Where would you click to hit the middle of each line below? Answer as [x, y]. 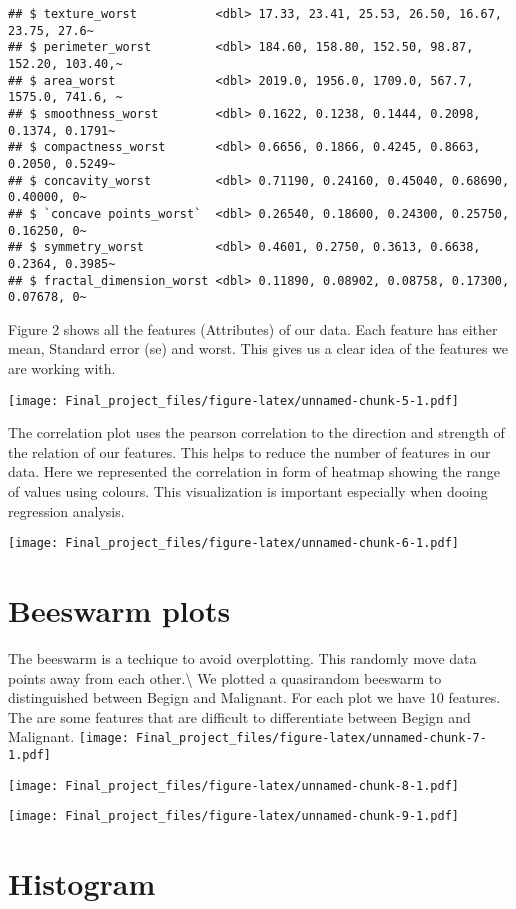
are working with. [62, 368]
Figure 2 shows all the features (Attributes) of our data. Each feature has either [253, 328]
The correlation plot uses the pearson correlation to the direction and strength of [256, 432]
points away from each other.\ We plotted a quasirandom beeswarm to [225, 677]
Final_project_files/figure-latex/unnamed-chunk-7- [311, 738]
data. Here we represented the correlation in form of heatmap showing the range [254, 471]
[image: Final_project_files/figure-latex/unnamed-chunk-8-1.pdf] [234, 785]
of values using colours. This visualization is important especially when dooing [248, 491]
